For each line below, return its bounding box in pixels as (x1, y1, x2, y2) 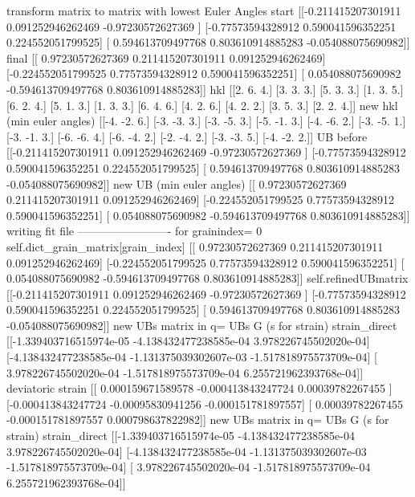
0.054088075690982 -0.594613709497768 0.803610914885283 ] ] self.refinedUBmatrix (6, 270, 409, 287)
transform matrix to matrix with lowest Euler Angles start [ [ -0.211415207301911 (6, 2, 401, 18)
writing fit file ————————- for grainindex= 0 (6, 222, 262, 239)
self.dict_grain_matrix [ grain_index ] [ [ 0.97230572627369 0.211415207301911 (6, 238, 384, 255)
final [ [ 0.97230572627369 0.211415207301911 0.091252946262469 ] (6, 49, 326, 66)
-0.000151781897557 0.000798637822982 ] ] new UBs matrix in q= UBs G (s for (6, 411, 389, 428)
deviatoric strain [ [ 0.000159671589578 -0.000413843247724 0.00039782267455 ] (6, 380, 393, 397)
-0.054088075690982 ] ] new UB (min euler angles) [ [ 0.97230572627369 (6, 175, 347, 192)
